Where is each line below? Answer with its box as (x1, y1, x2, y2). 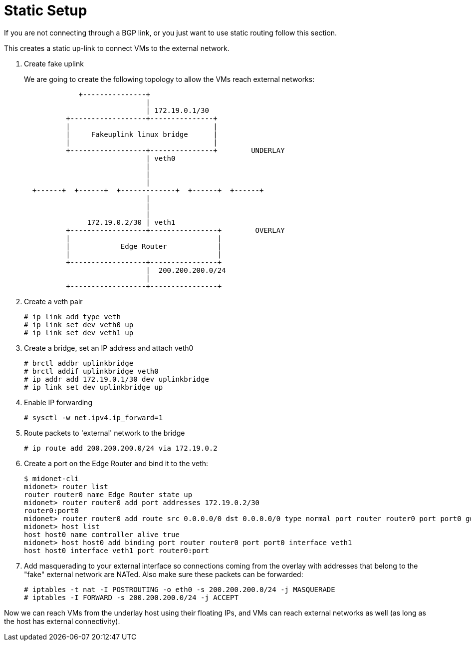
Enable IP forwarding (24, 398, 92, 407)
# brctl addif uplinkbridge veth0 (24, 367, 159, 375)
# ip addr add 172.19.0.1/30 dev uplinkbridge (24, 375, 209, 383)
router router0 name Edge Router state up (24, 490, 193, 499)
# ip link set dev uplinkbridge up (24, 383, 163, 391)
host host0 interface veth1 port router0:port (24, 546, 209, 555)
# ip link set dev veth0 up (24, 320, 134, 329)
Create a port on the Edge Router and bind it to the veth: (24, 459, 208, 468)
